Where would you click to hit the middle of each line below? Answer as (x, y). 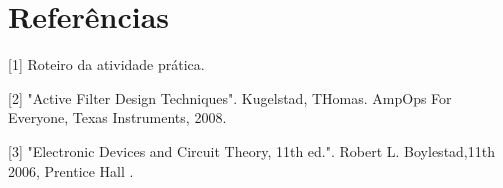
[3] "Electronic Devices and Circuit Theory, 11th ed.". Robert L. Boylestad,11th (251, 150)
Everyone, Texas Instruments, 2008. (117, 117)
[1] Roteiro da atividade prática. (106, 64)
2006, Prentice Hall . (71, 170)
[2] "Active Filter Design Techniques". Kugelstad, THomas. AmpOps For (230, 97)
